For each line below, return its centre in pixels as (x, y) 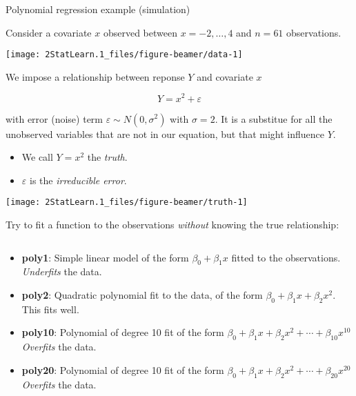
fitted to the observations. (286, 257)
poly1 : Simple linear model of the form (105, 257)
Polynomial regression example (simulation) (98, 9)
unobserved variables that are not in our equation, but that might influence (165, 133)
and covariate (225, 76)
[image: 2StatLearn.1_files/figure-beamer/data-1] (124, 55)
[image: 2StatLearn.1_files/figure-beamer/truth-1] (127, 202)
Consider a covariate (49, 32)
